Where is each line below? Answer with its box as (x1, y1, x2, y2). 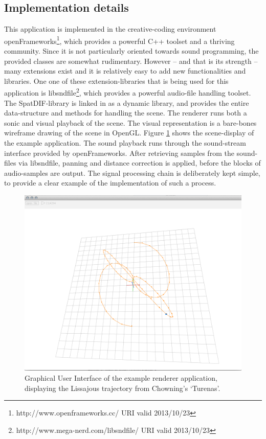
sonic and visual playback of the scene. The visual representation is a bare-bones (4, 117, 257, 128)
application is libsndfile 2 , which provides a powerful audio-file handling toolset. (4, 86, 251, 98)
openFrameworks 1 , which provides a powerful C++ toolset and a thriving (4, 34, 235, 46)
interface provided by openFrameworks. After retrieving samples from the (4, 147, 234, 158)
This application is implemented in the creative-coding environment (4, 24, 216, 34)
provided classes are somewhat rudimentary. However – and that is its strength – (4, 55, 258, 66)
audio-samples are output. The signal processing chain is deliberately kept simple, (4, 167, 260, 178)
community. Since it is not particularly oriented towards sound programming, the (4, 45, 259, 56)
